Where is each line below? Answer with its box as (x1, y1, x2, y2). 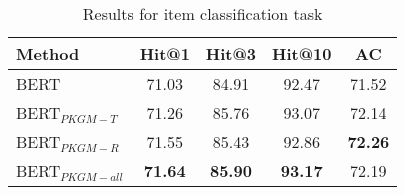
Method (16, 42, 80, 65)
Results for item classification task (82, 2, 323, 25)
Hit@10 (272, 42, 332, 65)
